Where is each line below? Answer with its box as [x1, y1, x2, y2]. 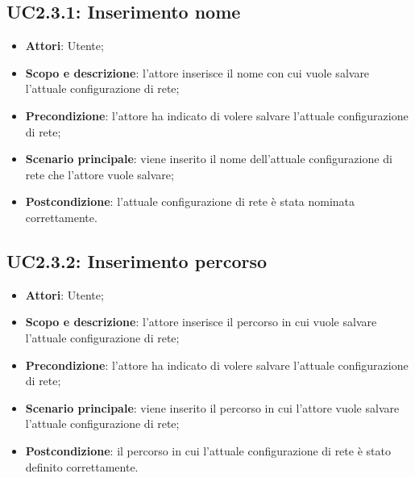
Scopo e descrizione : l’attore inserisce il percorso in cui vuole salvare [25, 313, 377, 330]
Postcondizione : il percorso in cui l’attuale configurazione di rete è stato [25, 442, 391, 459]
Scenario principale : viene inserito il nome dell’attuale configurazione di [25, 150, 392, 167]
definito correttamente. [25, 458, 139, 475]
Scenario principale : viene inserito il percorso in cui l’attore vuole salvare [25, 399, 400, 416]
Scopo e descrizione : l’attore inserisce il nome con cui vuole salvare [25, 64, 370, 81]
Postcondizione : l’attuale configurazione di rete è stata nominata [25, 193, 355, 210]
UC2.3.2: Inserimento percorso [6, 248, 268, 273]
